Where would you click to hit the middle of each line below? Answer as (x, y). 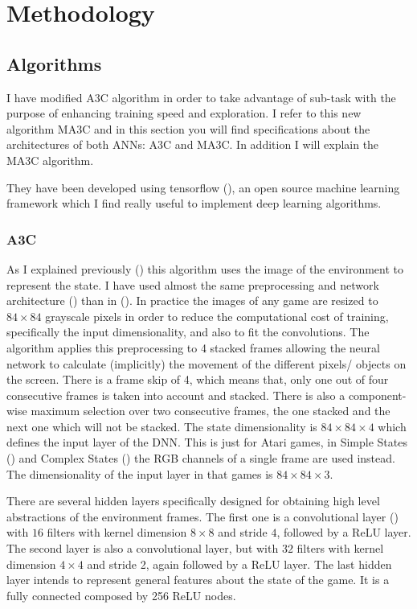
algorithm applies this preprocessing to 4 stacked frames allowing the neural (193, 347)
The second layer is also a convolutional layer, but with (143, 548)
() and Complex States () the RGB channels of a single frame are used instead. (201, 458)
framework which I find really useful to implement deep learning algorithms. (194, 203)
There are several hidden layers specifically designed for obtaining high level (193, 501)
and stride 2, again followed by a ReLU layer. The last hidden (239, 564)
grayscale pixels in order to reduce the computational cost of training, (217, 316)
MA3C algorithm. (50, 160)
